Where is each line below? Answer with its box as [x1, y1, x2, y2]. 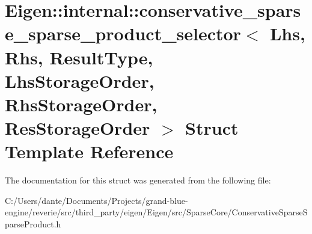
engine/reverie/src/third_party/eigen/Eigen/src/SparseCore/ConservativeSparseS [5, 206, 308, 218]
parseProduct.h [5, 218, 61, 230]
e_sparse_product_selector [5, 21, 241, 46]
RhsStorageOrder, [5, 91, 158, 116]
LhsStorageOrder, [5, 68, 154, 93]
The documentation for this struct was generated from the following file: [5, 174, 271, 186]
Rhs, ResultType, [5, 45, 153, 69]
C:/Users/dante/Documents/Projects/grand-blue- [5, 194, 188, 206]
